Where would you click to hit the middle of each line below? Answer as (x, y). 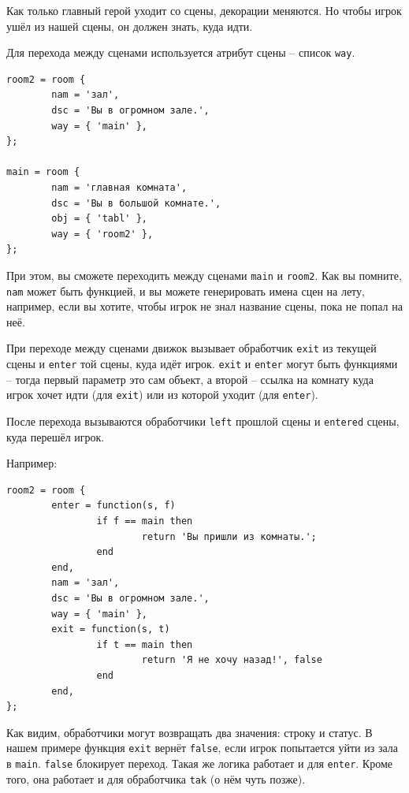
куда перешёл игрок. (56, 436)
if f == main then (145, 521)
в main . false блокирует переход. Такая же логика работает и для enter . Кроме (199, 763)
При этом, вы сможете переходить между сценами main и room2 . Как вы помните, (204, 275)
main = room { (43, 172)
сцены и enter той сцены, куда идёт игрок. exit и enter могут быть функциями (202, 364)
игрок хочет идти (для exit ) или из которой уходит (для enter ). (162, 395)
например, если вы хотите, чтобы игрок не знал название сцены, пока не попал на (204, 306)
